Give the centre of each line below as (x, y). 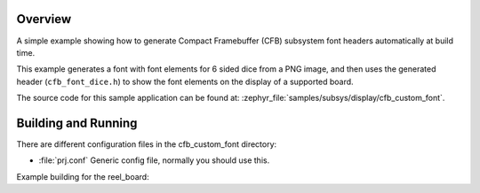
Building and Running (77, 123)
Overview (44, 19)
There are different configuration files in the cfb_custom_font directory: (147, 144)
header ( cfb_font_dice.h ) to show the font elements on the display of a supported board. (185, 81)
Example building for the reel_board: (83, 176)
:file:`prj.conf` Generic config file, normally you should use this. (154, 160)
